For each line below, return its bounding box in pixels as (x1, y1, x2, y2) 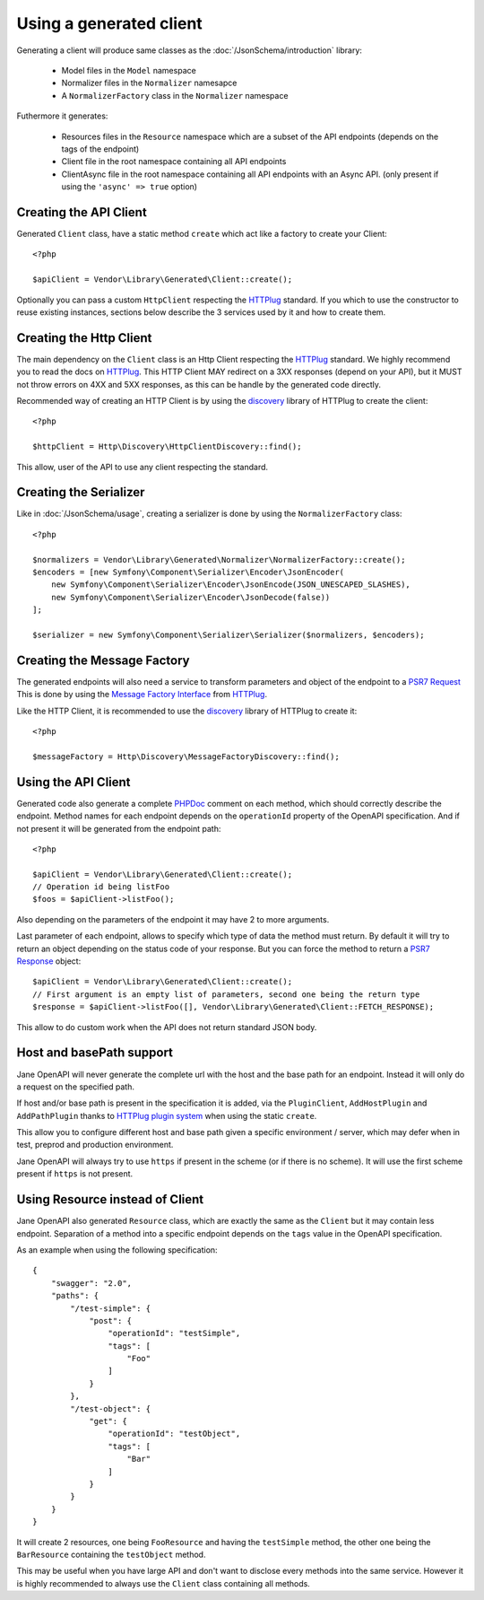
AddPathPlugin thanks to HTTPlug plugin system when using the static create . (16, 1110, 317, 1121)
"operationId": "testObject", (108, 1429, 241, 1439)
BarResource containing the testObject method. (16, 1549, 206, 1560)
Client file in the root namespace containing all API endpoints (61, 156, 287, 167)
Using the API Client (16, 774, 131, 790)
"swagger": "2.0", (50, 1278, 133, 1288)
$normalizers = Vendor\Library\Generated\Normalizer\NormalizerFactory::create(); (32, 555, 406, 564)
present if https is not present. (16, 1168, 134, 1179)
